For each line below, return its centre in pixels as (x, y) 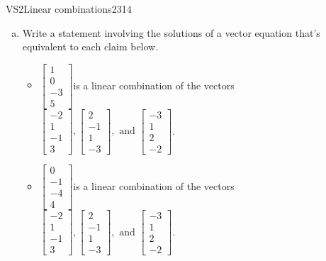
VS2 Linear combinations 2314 (69, 9)
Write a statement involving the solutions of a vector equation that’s (171, 32)
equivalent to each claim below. (90, 46)
